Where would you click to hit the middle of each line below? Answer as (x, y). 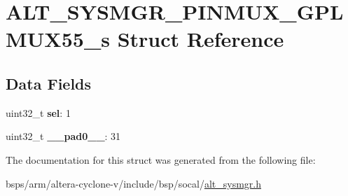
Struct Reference (201, 39)
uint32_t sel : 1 (38, 112)
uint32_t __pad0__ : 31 (63, 136)
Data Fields (49, 83)
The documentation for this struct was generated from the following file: (161, 159)
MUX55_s (58, 39)
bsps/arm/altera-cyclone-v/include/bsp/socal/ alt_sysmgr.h (133, 183)
